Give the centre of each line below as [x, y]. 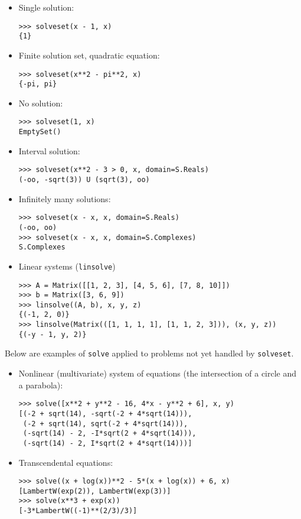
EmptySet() [40, 132]
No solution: [41, 103]
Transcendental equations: [66, 462]
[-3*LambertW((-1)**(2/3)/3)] [78, 511]
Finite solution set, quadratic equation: [89, 55]
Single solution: [46, 7]
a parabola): [41, 385]
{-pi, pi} [38, 84]
